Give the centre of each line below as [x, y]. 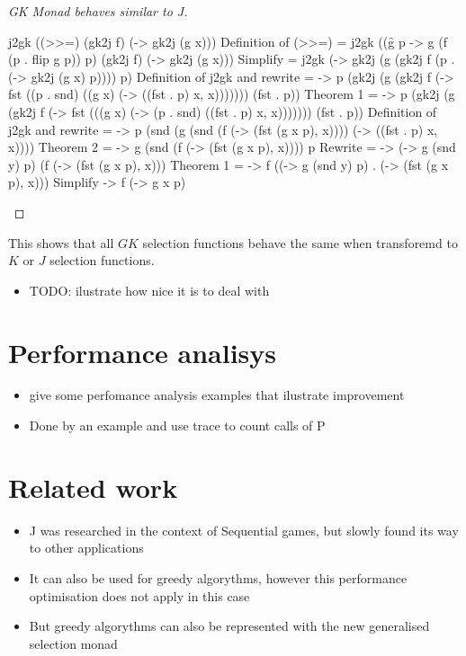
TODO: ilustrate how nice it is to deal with [149, 290]
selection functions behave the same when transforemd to [300, 242]
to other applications [86, 548]
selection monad [73, 643]
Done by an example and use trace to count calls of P [177, 426]
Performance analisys [142, 352]
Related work [93, 487]
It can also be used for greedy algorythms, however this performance [218, 577]
